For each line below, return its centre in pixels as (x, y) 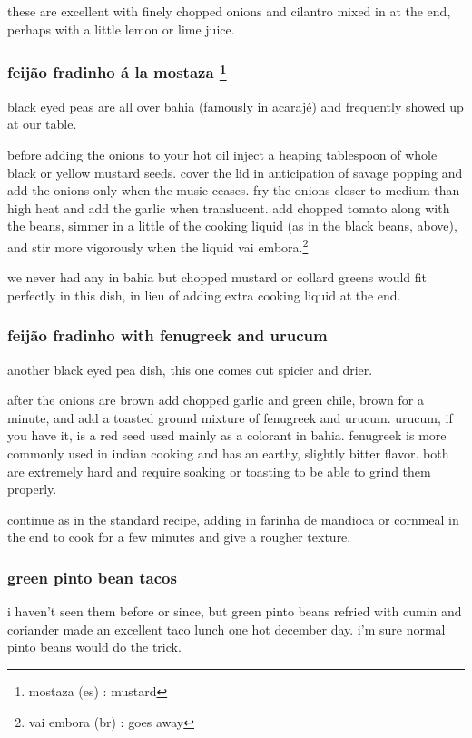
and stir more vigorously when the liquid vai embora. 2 (158, 246)
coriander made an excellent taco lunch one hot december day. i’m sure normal (226, 629)
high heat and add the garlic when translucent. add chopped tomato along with (229, 207)
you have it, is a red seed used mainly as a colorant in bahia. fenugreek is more (227, 435)
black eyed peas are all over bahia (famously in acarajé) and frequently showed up (236, 106)
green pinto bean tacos (92, 577)
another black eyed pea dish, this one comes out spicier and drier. (190, 369)
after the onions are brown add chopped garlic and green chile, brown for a (216, 400)
